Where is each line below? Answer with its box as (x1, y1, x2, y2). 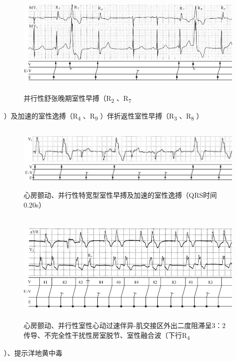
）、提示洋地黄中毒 (4, 347, 62, 358)
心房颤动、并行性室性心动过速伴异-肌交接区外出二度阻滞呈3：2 (24, 320, 226, 331)
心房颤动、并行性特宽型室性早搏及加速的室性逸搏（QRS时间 (24, 190, 217, 200)
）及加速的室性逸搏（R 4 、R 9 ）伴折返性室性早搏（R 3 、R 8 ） (4, 110, 204, 122)
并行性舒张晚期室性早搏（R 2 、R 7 (24, 92, 131, 104)
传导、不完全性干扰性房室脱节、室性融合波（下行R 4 (24, 330, 190, 341)
